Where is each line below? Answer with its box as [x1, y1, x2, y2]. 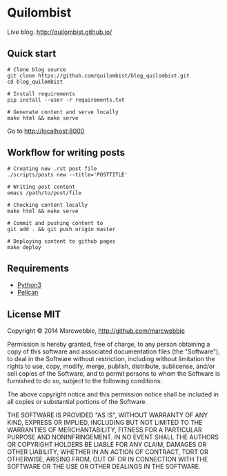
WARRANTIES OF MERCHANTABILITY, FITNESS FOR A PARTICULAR [7, 425, 202, 434]
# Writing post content [7, 183, 76, 190]
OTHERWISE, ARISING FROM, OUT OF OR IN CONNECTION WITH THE [7, 455, 208, 464]
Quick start [7, 48, 57, 59]
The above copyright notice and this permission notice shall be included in [7, 390, 219, 399]
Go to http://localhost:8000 [7, 127, 85, 135]
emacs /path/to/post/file [7, 189, 81, 196]
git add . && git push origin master [7, 226, 116, 232]
